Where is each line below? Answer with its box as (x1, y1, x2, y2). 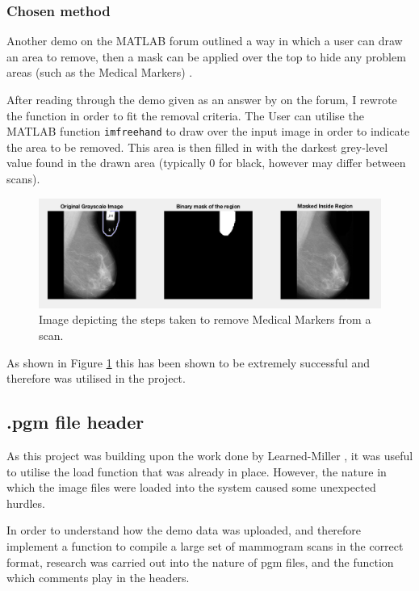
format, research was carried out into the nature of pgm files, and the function (6, 553, 394, 570)
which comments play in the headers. (6, 569, 190, 586)
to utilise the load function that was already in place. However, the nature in (6, 463, 387, 480)
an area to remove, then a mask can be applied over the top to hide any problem (6, 48, 406, 65)
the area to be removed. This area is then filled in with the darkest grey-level (6, 138, 388, 155)
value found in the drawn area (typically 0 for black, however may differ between (6, 154, 406, 171)
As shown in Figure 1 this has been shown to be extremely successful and (6, 354, 371, 371)
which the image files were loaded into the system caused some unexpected (6, 479, 376, 496)
